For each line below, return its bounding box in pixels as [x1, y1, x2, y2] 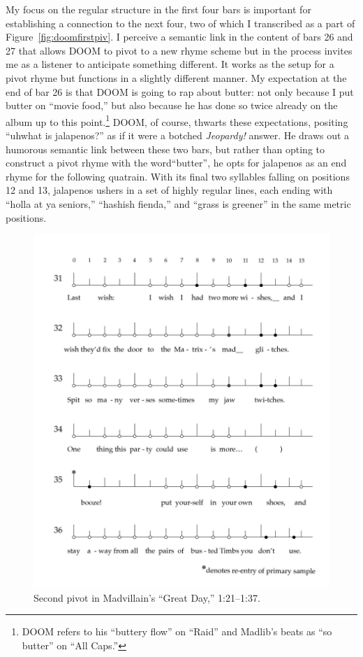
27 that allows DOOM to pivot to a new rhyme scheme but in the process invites [6, 43, 353, 57]
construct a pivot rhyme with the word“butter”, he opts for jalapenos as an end [6, 155, 347, 170]
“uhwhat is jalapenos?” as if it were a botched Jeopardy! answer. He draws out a [6, 128, 350, 142]
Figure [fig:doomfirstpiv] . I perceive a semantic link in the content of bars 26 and [6, 29, 353, 44]
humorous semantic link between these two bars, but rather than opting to [6, 141, 325, 156]
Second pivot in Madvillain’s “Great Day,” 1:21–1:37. [34, 590, 260, 605]
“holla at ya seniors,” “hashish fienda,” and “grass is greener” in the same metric [6, 196, 351, 211]
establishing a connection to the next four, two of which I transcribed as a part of [6, 15, 355, 30]
